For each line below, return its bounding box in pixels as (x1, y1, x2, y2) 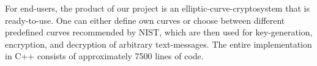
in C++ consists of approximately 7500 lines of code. (5, 50, 204, 62)
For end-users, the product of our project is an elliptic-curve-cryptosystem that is (5, 2, 310, 14)
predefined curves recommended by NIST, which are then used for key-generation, (5, 26, 313, 38)
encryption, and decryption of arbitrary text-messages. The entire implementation (5, 37, 312, 50)
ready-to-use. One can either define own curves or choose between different (5, 13, 285, 26)
